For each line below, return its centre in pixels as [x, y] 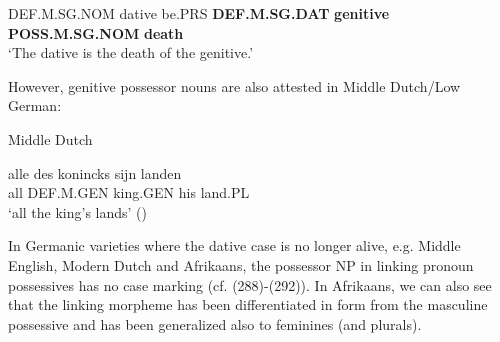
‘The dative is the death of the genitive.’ [131, 52]
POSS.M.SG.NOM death [96, 32]
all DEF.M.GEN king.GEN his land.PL [129, 192]
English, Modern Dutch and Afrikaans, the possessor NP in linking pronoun [241, 264]
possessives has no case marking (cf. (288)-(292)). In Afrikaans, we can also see [250, 284]
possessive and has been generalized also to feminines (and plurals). [215, 323]
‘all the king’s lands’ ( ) [78, 211]
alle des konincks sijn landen [95, 172]
